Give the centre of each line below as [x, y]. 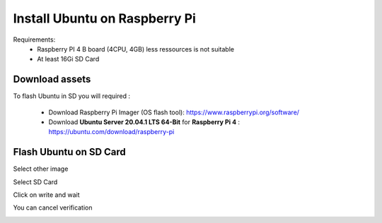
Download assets [52, 79]
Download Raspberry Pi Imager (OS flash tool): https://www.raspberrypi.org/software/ [174, 112]
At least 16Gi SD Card [68, 59]
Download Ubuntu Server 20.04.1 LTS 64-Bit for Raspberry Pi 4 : [144, 122]
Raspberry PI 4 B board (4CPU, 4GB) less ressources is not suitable [136, 49]
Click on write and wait [46, 195]
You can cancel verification [53, 207]
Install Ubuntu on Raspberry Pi [104, 18]
